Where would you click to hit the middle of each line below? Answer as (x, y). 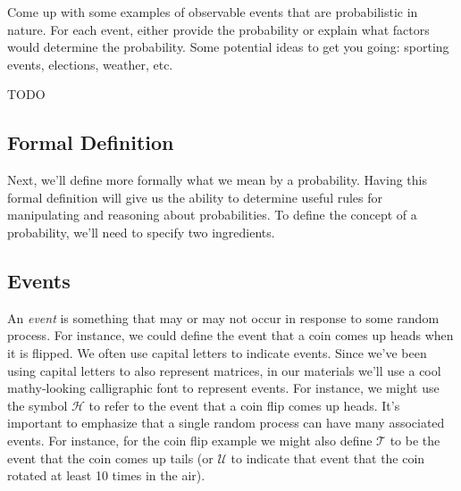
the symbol (38, 405)
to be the (415, 440)
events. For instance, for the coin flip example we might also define (190, 440)
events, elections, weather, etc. (90, 64)
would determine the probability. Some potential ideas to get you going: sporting (228, 47)
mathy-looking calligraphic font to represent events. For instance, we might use (223, 388)
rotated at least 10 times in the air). (106, 475)
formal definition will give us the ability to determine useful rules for (195, 197)
